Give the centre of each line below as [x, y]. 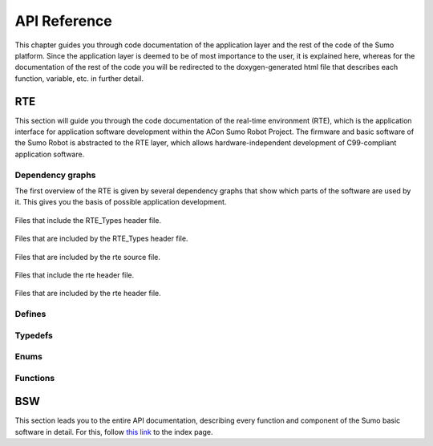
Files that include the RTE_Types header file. [88, 220]
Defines [30, 314]
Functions [35, 378]
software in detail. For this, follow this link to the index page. [114, 432]
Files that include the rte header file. [75, 275]
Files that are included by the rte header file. [88, 294]
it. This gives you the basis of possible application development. [121, 202]
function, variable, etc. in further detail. [79, 78]
